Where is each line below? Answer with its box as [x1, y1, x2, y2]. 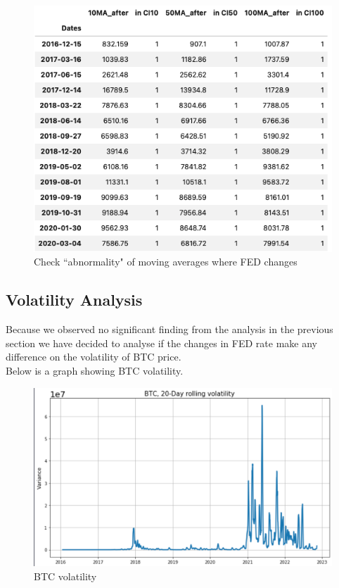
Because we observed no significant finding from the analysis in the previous [6, 322, 333, 337]
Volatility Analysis [6, 289, 143, 311]
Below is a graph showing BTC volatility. [6, 363, 184, 377]
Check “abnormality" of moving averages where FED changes [34, 254, 298, 269]
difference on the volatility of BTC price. [6, 349, 181, 364]
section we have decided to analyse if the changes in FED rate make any [6, 335, 317, 350]
